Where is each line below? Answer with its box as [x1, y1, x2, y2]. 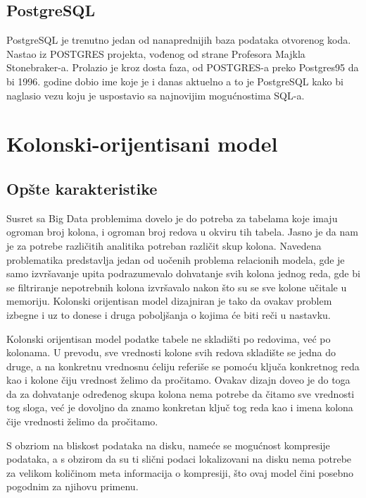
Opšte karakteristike [6, 177, 158, 199]
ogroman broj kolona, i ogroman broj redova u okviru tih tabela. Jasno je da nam [6, 224, 358, 239]
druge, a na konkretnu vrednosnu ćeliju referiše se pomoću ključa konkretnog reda [6, 358, 360, 373]
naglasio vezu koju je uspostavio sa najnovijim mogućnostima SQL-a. [6, 87, 305, 102]
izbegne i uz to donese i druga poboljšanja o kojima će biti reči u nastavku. [6, 307, 331, 322]
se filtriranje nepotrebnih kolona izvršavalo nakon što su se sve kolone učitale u [6, 279, 347, 294]
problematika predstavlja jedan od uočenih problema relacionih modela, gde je [6, 252, 345, 267]
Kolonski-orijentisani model [6, 129, 278, 158]
